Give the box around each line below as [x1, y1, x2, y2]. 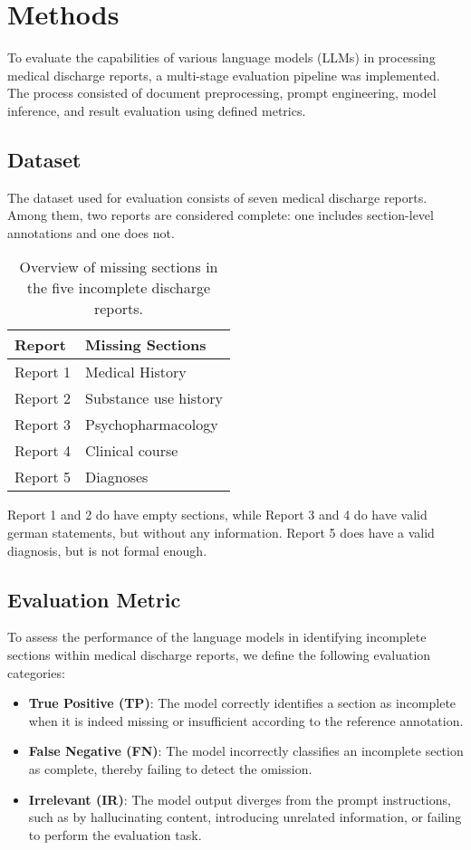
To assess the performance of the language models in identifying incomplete [7, 627, 427, 646]
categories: [7, 663, 65, 682]
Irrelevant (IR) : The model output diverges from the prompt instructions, [28, 789, 451, 808]
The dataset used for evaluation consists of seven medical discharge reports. [7, 187, 428, 206]
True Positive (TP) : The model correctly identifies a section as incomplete [28, 693, 457, 712]
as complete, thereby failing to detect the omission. [28, 759, 312, 778]
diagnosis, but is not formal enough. [7, 540, 207, 559]
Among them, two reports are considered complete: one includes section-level [7, 205, 434, 224]
